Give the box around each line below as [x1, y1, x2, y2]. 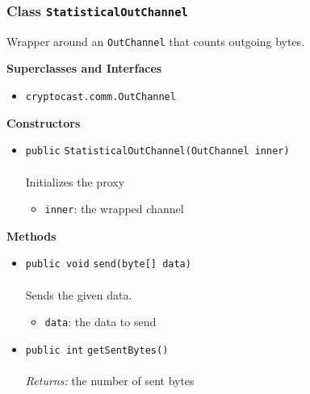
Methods [6, 227, 57, 244]
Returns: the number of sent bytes [25, 372, 195, 389]
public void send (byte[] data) [25, 258, 191, 270]
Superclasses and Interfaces [6, 60, 162, 77]
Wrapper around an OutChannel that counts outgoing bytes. [6, 32, 305, 49]
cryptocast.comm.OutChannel [25, 91, 176, 103]
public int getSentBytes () [25, 344, 169, 356]
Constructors [6, 114, 81, 131]
